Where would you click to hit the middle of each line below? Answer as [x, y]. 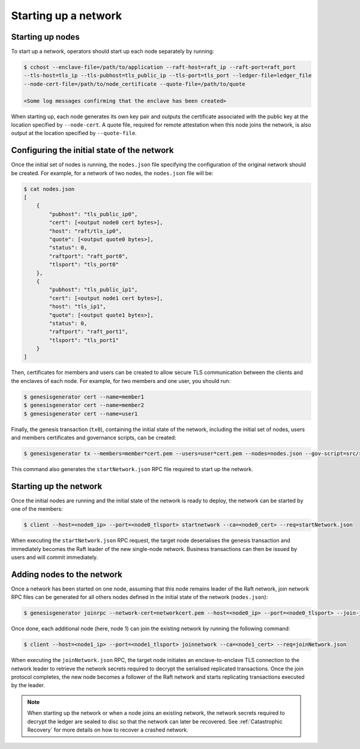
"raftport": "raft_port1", [88, 332]
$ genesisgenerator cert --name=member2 [84, 405]
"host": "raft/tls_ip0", [85, 231]
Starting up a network [67, 16]
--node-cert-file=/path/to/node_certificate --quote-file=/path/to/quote [134, 84]
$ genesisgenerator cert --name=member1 [84, 397]
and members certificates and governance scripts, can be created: [94, 438]
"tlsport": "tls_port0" [84, 265]
